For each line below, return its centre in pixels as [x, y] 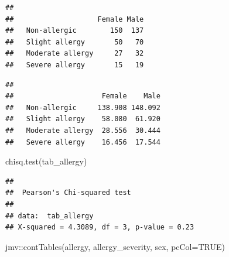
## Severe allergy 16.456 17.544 [83, 142]
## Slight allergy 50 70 [75, 42]
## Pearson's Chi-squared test [68, 193]
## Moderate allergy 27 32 [75, 54]
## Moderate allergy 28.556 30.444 [83, 130]
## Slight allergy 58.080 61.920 [83, 119]
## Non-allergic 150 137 [75, 31]
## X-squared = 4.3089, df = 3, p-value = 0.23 [100, 227]
